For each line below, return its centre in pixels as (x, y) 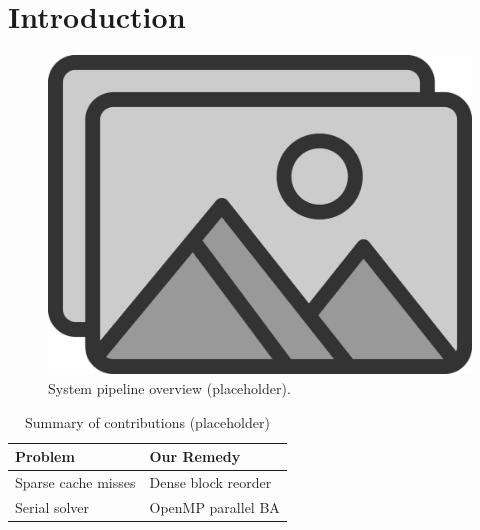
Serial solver (52, 506)
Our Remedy (195, 456)
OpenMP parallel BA (214, 506)
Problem (45, 456)
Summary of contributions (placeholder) (147, 421)
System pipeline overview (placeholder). (169, 387)
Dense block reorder (210, 481)
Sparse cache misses (75, 481)
